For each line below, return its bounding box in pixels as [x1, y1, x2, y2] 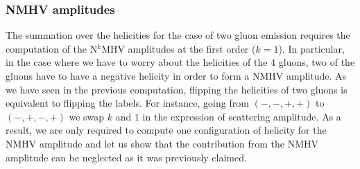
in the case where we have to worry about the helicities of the [6, 55, 268, 69]
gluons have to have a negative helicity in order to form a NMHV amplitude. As [6, 69, 347, 82]
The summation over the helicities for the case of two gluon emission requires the [6, 28, 350, 42]
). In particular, [278, 41, 345, 55]
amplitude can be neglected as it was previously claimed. [6, 150, 247, 164]
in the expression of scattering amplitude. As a [142, 109, 341, 123]
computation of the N [6, 41, 98, 55]
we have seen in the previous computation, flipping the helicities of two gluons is [6, 82, 348, 96]
